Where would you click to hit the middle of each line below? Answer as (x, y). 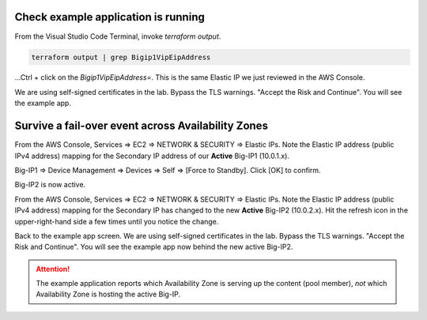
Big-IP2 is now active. (50, 185)
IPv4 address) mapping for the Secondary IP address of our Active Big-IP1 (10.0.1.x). (152, 156)
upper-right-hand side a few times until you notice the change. (117, 221)
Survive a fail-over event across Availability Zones (142, 126)
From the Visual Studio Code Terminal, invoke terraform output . (118, 36)
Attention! (53, 269)
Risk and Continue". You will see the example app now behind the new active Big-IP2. (154, 247)
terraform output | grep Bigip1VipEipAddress (121, 57)
